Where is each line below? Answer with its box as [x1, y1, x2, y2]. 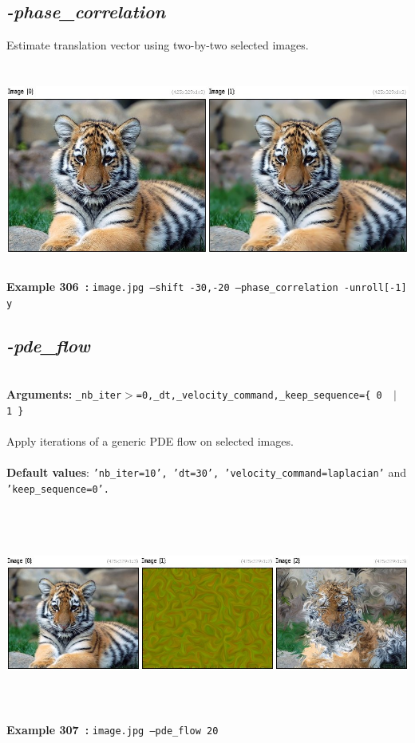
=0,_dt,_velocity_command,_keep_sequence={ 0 [136, 390, 382, 402]
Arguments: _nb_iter [6, 386, 122, 403]
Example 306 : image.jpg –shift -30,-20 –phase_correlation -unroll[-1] [6, 277, 407, 294]
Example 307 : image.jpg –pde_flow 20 [6, 721, 219, 737]
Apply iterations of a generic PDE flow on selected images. [6, 432, 294, 449]
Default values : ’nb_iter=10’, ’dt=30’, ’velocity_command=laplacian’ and [6, 464, 406, 481]
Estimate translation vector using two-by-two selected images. [6, 37, 309, 53]
